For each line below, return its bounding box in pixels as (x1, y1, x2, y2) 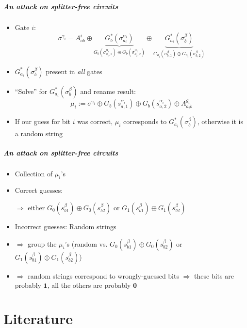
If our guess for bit (15, 116, 70, 126)
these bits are (194, 270, 234, 281)
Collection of (15, 168, 53, 178)
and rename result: (80, 86, 136, 96)
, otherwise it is (197, 116, 243, 126)
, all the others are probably (47, 280, 131, 290)
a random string (15, 128, 63, 139)
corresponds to (123, 116, 167, 126)
